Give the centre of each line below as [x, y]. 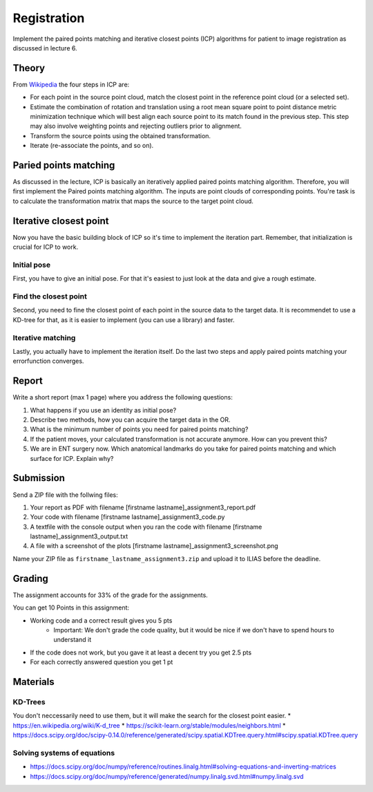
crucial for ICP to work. [46, 247]
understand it [73, 640]
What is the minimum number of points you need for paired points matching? [139, 429]
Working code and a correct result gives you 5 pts [101, 620]
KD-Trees [29, 701]
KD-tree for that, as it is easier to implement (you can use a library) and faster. [124, 320]
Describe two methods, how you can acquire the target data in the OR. [130, 420]
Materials [34, 682]
